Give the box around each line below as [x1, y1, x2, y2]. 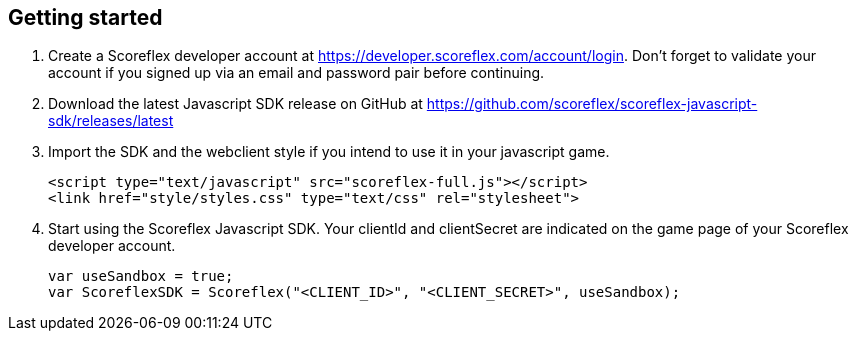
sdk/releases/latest [48, 112, 174, 130]
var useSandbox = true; [48, 268, 234, 285]
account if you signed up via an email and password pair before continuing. [48, 64, 545, 82]
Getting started [8, 5, 163, 30]
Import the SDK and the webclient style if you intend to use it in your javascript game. [48, 143, 610, 161]
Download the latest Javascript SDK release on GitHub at [48, 95, 423, 113]
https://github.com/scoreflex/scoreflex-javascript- [426, 95, 758, 113]
